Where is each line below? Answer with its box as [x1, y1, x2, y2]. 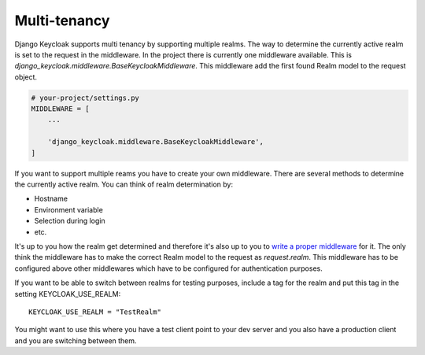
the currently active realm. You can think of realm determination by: [14, 179, 234, 189]
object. [14, 72, 38, 82]
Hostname [34, 194, 68, 204]
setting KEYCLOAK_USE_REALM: [14, 289, 121, 298]
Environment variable [34, 205, 104, 214]
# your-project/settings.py [31, 93, 139, 102]
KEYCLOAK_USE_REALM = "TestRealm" [28, 307, 161, 316]
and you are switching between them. [14, 335, 137, 346]
